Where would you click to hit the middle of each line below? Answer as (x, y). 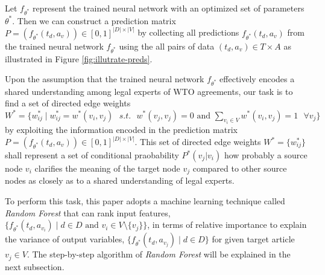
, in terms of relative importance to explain (227, 225)
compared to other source (240, 168)
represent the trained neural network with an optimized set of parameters (169, 8)
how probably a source (266, 155)
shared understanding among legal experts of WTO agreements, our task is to (149, 91)
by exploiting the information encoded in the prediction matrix (121, 129)
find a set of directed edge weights (68, 103)
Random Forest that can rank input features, (88, 212)
